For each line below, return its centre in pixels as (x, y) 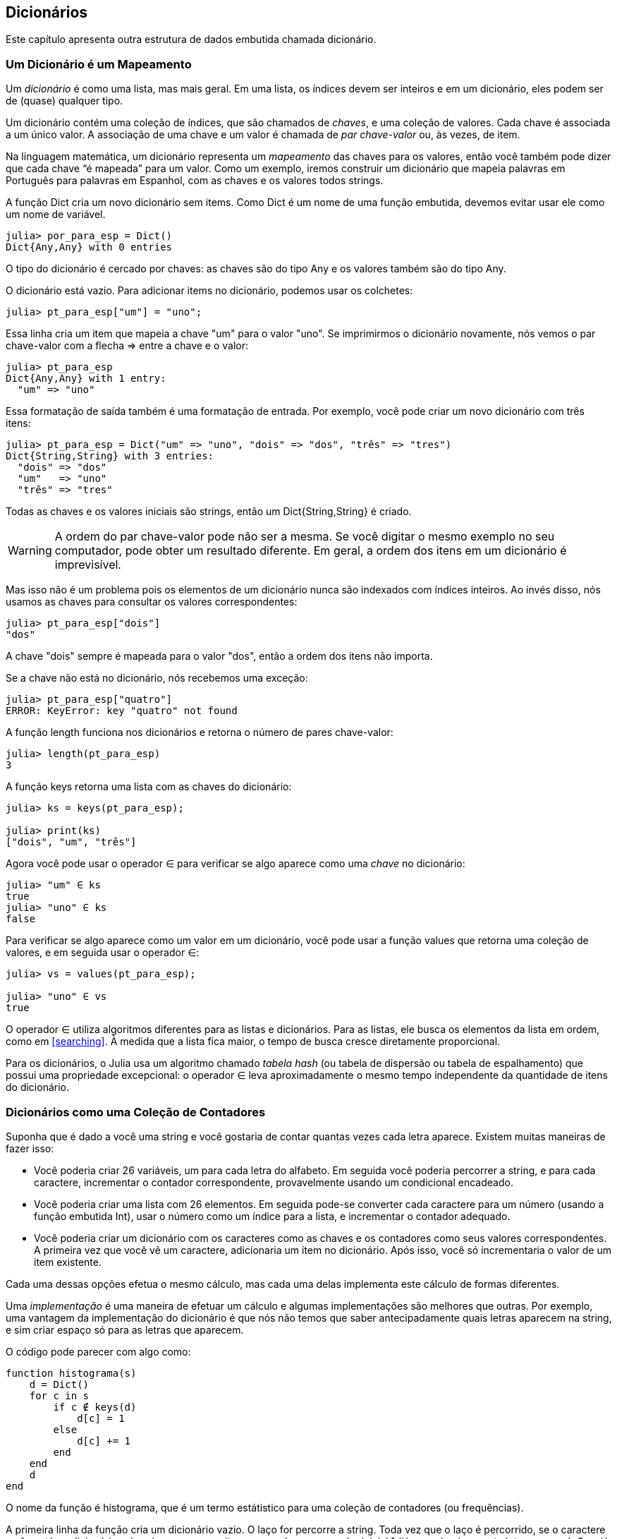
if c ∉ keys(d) (95, 1407)
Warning (30, 551)
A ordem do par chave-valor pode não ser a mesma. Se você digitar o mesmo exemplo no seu (305, 537)
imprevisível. (88, 565)
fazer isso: (30, 1148)
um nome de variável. (56, 215)
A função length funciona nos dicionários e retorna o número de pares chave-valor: (200, 732)
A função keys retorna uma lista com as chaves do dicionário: (149, 787)
